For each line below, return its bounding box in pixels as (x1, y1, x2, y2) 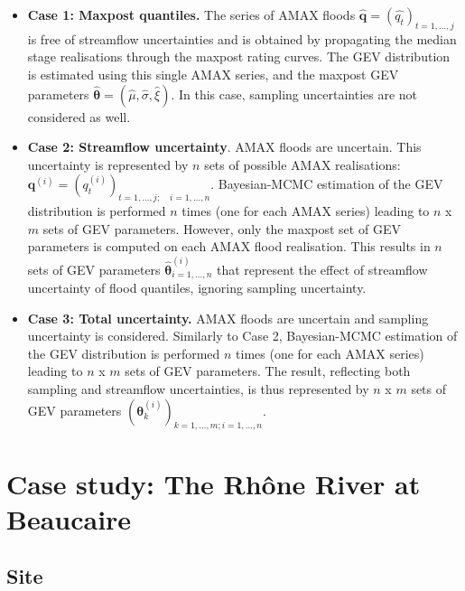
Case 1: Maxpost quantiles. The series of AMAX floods (27, 5, 356, 23)
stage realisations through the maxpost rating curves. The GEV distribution (27, 47, 451, 66)
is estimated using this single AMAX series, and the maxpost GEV (27, 64, 399, 83)
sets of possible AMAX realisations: (204, 155, 401, 174)
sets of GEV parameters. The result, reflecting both (125, 361, 411, 380)
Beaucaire (6, 500, 132, 537)
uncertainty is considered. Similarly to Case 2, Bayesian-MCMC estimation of (27, 326, 458, 345)
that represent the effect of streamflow (216, 259, 428, 278)
